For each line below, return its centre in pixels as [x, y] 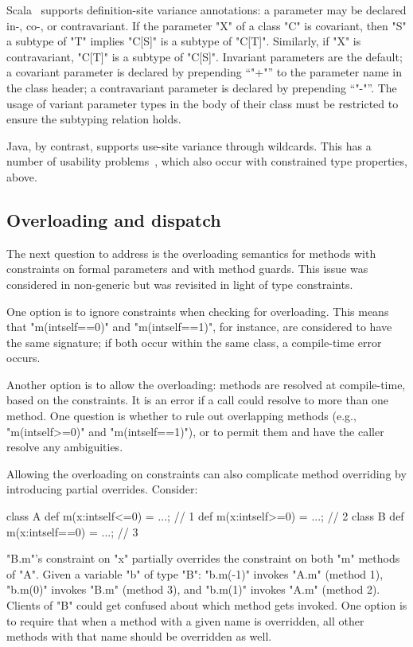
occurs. [23, 358]
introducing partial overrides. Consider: [102, 489]
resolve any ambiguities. [65, 447]
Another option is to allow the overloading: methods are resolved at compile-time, [206, 384]
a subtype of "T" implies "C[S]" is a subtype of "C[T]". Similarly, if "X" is [184, 41]
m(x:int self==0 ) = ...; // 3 [72, 531]
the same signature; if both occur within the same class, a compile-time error [194, 342]
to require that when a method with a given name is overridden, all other [185, 620]
